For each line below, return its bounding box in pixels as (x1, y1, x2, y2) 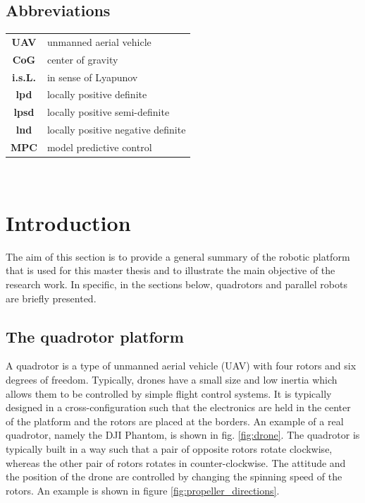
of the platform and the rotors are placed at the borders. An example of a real (6, 413, 344, 428)
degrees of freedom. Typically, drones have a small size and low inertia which (6, 372, 338, 386)
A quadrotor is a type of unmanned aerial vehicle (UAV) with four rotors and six (6, 358, 357, 373)
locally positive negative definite (47, 122, 186, 137)
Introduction (6, 208, 131, 237)
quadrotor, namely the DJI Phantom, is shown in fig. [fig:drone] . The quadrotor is (6, 427, 360, 442)
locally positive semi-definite (47, 105, 170, 119)
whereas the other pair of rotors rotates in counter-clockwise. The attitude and (6, 455, 346, 470)
